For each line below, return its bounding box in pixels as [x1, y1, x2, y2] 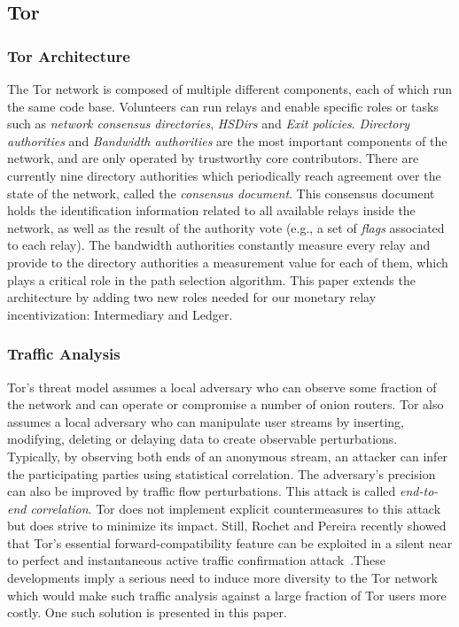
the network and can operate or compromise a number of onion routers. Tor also [7, 395, 444, 414]
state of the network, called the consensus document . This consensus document [7, 183, 435, 202]
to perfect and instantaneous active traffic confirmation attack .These [7, 551, 385, 569]
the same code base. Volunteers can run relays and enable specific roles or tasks [7, 97, 439, 115]
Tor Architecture [7, 44, 130, 66]
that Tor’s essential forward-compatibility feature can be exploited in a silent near [7, 533, 453, 552]
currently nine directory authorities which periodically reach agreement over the [7, 166, 441, 184]
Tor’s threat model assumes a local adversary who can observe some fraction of [7, 377, 437, 396]
